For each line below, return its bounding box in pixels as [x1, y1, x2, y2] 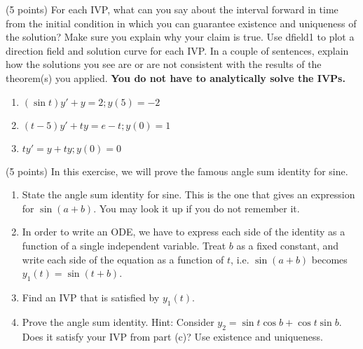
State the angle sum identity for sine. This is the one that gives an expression [22, 187, 355, 202]
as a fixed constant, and [236, 238, 339, 252]
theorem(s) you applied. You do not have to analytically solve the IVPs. [6, 70, 345, 85]
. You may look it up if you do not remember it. [93, 200, 300, 215]
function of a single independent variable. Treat [22, 238, 226, 252]
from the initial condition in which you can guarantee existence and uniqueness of [6, 15, 357, 30]
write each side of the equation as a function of [22, 252, 224, 266]
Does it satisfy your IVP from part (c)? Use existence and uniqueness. [22, 329, 323, 343]
